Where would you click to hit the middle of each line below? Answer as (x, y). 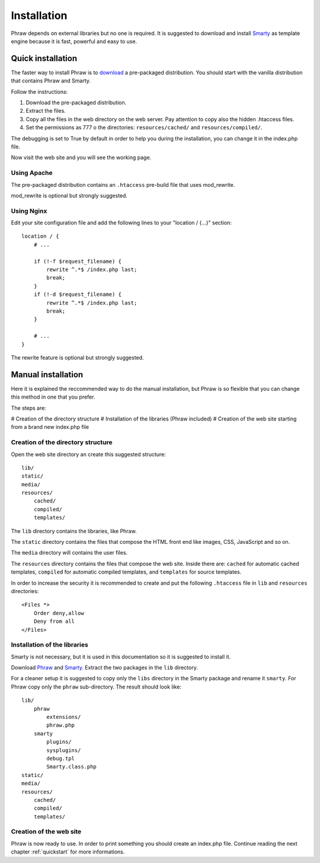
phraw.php (61, 725)
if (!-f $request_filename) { (77, 261)
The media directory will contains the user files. (69, 553)
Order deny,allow (59, 613)
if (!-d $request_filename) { (77, 294)
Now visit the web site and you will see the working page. (81, 158)
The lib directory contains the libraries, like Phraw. (74, 531)
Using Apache (32, 173)
